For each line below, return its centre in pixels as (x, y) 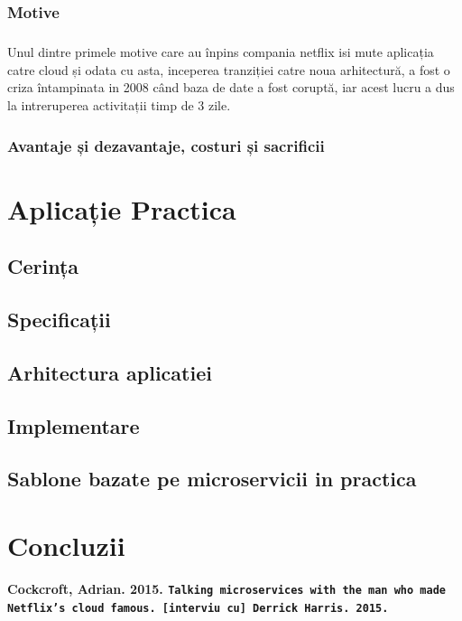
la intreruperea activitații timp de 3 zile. (119, 105)
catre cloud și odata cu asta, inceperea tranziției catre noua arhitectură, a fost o (229, 69)
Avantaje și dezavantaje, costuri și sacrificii (166, 145)
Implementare (74, 425)
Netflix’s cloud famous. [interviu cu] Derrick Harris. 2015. (198, 608)
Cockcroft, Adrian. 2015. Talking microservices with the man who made (226, 588)
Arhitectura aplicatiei (110, 372)
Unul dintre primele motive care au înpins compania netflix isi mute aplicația (221, 52)
